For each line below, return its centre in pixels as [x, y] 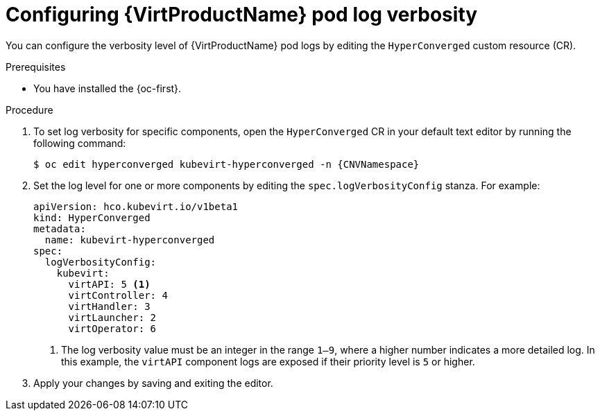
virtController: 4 [118, 295]
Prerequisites [36, 67]
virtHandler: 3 [109, 306]
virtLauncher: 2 [112, 317]
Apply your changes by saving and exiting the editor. [153, 383]
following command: [80, 143]
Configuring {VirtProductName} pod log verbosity [242, 15]
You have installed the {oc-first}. [108, 88]
